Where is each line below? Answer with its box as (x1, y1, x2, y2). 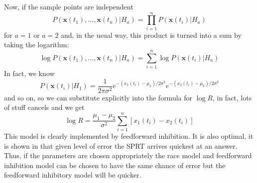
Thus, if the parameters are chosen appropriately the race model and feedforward (4, 150, 252, 161)
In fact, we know (4, 68, 55, 79)
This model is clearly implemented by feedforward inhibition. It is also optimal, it (4, 131, 254, 141)
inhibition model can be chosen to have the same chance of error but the (4, 160, 226, 170)
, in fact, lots (212, 92, 252, 102)
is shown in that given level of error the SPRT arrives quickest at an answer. (4, 140, 238, 151)
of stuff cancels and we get (4, 102, 85, 112)
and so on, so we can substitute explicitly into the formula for (4, 92, 192, 102)
